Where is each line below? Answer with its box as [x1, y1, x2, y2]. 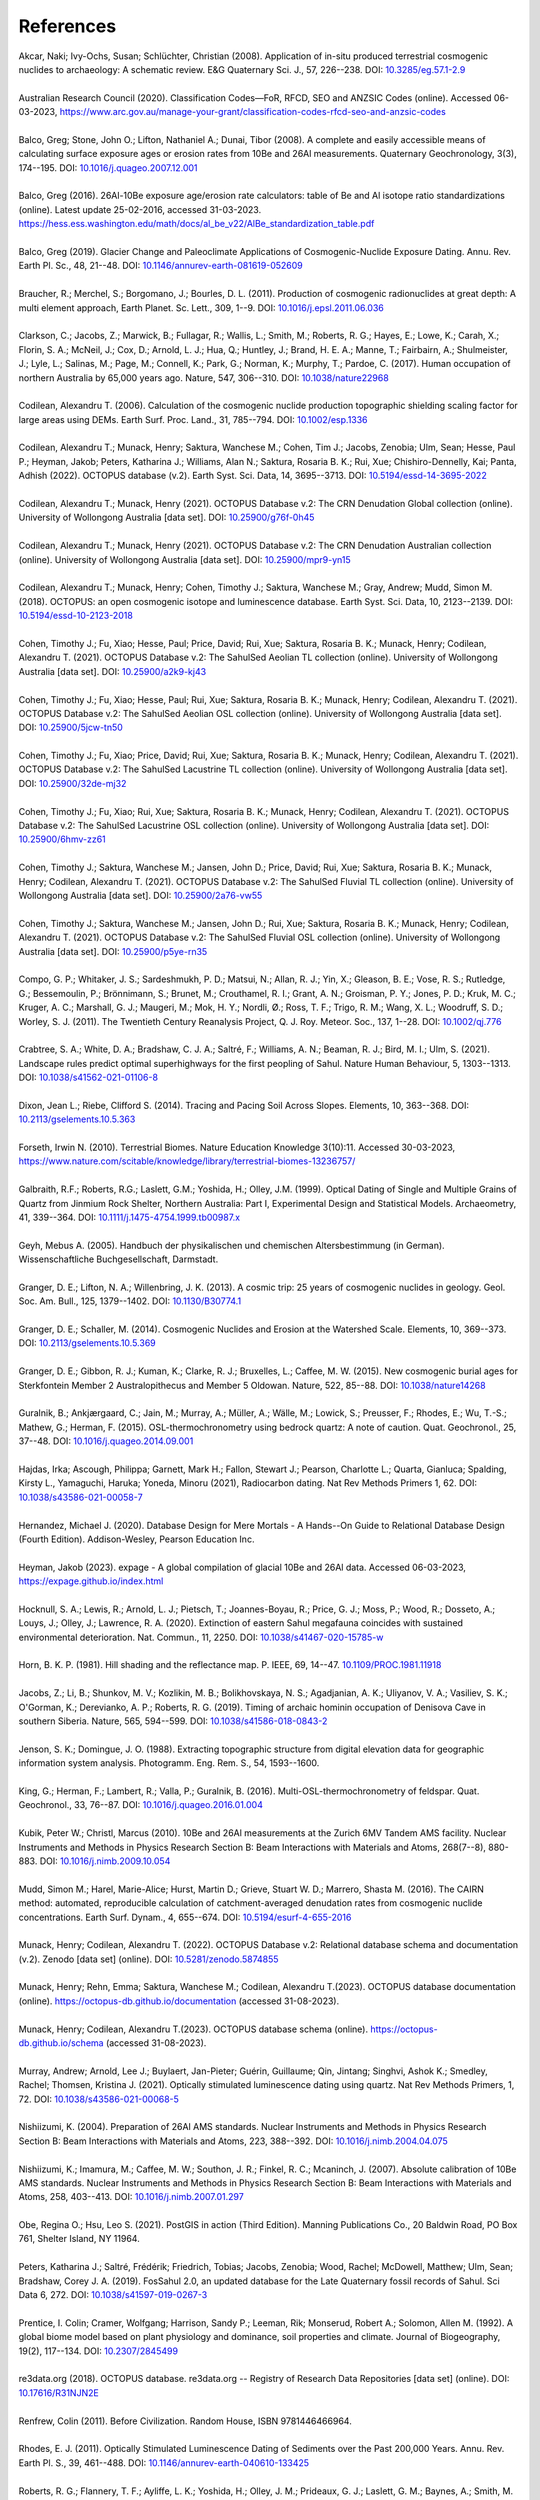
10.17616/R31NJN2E [18, 2386, 99, 2399]
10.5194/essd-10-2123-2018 [18, 610, 134, 622]
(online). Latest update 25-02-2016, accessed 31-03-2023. [18, 203, 262, 215]
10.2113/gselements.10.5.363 [18, 1113, 136, 1125]
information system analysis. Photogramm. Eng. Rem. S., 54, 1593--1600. [18, 1757, 320, 1769]
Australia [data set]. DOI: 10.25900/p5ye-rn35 [18, 945, 208, 957]
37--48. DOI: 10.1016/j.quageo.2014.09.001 [18, 1435, 194, 1447]
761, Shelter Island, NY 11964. [18, 2233, 140, 2245]
